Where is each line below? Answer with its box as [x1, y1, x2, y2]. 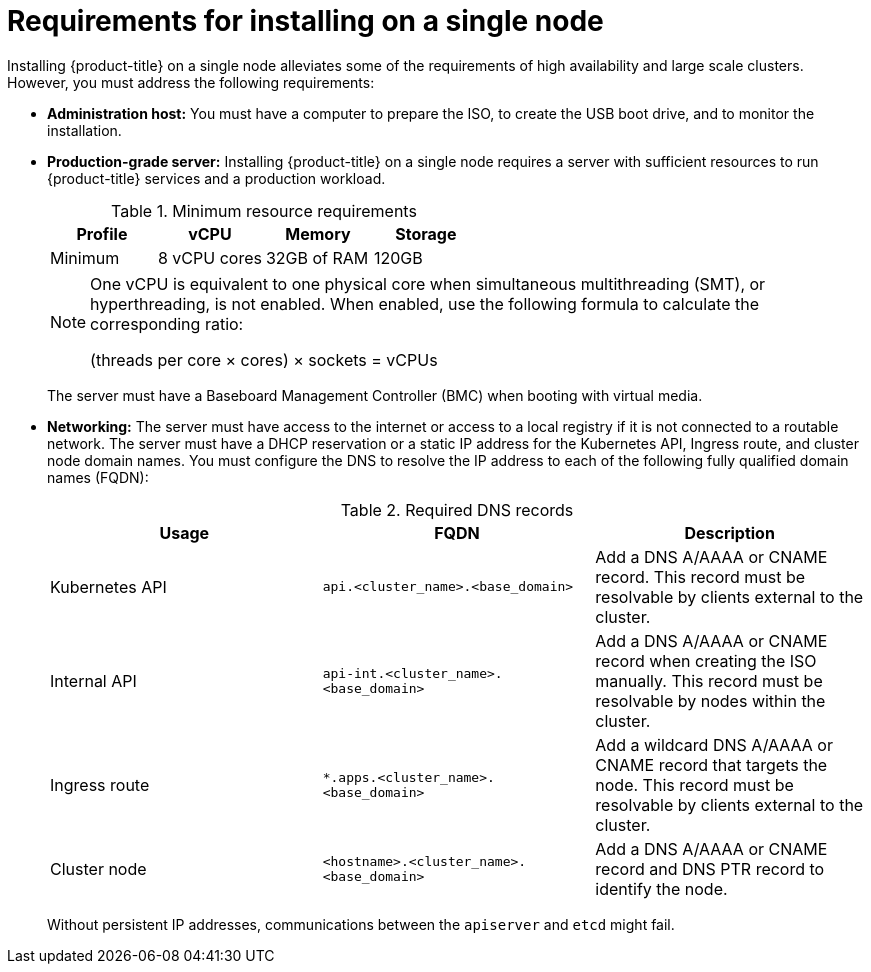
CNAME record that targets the [595, 754, 828, 775]
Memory [285, 223, 351, 244]
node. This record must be [595, 774, 794, 795]
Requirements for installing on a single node [7, 4, 604, 38]
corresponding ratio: [90, 313, 244, 334]
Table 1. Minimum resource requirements [111, 200, 417, 221]
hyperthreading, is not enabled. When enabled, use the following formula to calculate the [90, 293, 760, 314]
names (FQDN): [47, 468, 149, 486]
